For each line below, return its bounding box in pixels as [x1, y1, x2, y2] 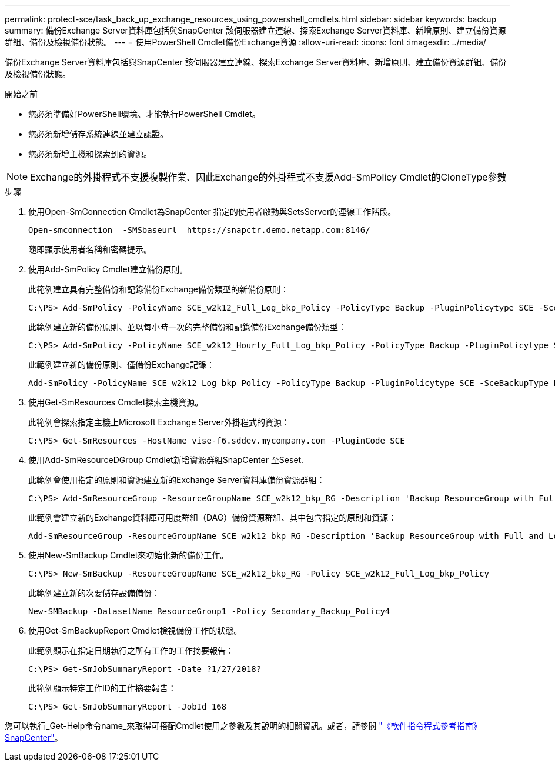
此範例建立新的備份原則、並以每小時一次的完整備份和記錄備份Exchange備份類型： [28, 322, 346, 332]
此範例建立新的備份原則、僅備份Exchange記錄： [28, 359, 215, 369]
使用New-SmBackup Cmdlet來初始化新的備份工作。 [28, 550, 229, 560]
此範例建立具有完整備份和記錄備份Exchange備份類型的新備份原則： [28, 284, 289, 294]
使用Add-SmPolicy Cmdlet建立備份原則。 [28, 264, 188, 274]
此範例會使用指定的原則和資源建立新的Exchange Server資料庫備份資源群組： [28, 475, 325, 485]
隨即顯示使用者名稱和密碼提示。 [28, 244, 152, 254]
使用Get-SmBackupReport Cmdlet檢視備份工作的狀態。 [28, 625, 242, 635]
